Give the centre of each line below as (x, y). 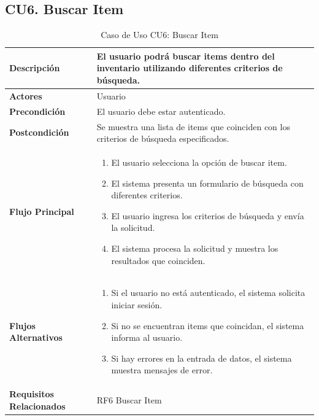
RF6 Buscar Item (129, 399)
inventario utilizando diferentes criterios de (190, 68)
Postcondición (39, 132)
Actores (26, 95)
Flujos (22, 325)
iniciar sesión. (137, 304)
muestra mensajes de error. (162, 370)
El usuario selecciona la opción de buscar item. (199, 162)
